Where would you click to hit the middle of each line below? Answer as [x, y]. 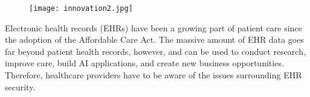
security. [20, 86]
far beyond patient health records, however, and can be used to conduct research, [155, 51]
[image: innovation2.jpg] [81, 8]
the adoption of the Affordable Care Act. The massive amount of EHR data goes [154, 39]
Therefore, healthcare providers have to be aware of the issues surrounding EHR [153, 75]
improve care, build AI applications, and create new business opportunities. [144, 63]
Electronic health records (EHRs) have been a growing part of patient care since [153, 27]
